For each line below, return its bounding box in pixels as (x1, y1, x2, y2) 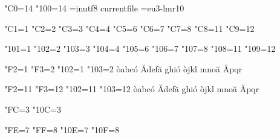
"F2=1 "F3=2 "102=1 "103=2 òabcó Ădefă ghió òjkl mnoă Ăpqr (4, 62, 243, 75)
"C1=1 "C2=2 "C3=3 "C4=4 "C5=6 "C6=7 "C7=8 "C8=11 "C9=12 (4, 22, 255, 34)
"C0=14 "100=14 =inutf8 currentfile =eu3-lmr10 (4, 2, 184, 14)
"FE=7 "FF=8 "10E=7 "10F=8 (4, 123, 120, 136)
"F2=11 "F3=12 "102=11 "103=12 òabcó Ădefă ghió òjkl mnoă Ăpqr (4, 83, 259, 95)
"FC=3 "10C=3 (4, 102, 61, 115)
